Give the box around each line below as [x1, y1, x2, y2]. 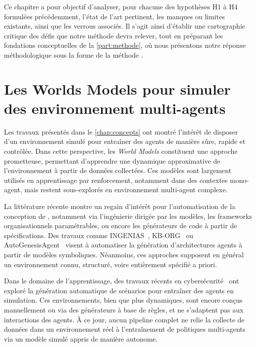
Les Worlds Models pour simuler [4, 78, 231, 99]
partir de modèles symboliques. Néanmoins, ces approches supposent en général [4, 249, 244, 259]
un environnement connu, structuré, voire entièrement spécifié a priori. [4, 259, 217, 269]
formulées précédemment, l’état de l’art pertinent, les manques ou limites [4, 11, 225, 21]
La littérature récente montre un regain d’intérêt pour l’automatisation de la [4, 201, 235, 211]
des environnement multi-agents [4, 98, 226, 118]
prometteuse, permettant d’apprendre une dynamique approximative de [4, 155, 220, 166]
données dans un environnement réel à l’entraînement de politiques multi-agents [4, 324, 246, 334]
